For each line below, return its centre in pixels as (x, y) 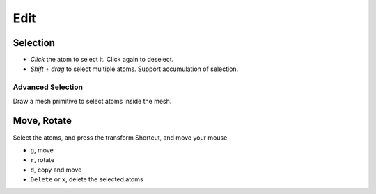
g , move (42, 150)
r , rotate (42, 160)
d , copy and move (56, 170)
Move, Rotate (42, 121)
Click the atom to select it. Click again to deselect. (102, 60)
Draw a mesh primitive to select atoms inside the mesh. (92, 101)
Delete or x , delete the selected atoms (87, 179)
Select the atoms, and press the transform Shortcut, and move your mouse (120, 137)
